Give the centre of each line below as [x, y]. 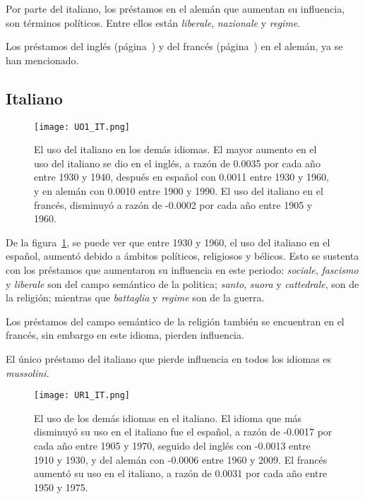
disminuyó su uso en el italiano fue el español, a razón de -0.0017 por [183, 432]
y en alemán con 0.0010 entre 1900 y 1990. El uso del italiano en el [179, 191]
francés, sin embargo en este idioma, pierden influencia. [125, 335]
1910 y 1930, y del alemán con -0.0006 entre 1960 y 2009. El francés [181, 459]
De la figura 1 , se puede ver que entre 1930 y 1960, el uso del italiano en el [168, 242]
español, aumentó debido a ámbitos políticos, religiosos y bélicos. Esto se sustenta [182, 256]
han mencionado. [42, 60]
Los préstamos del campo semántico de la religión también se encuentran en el [175, 321]
